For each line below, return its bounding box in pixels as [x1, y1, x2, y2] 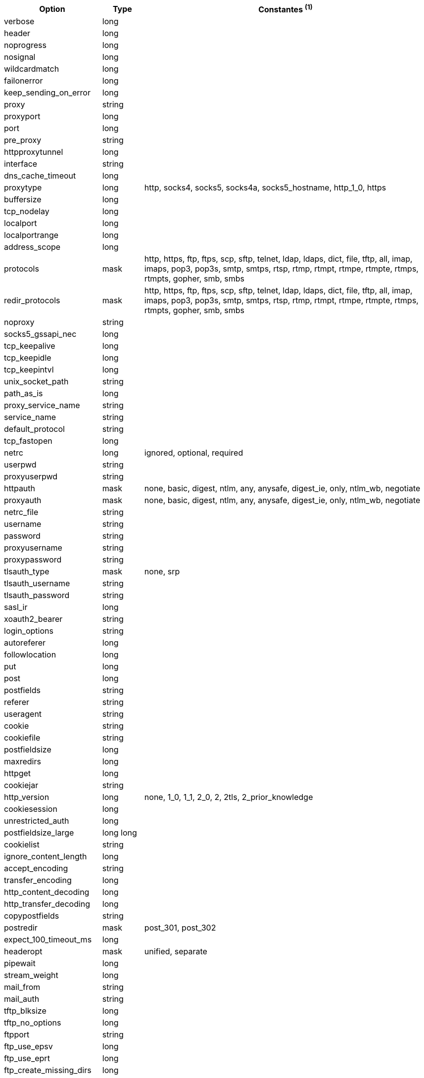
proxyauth [4, 495, 42, 506]
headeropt [4, 946, 43, 957]
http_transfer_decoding [4, 899, 91, 909]
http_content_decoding [4, 887, 90, 897]
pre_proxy [4, 135, 42, 145]
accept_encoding [4, 863, 68, 874]
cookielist [4, 840, 40, 850]
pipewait [4, 958, 36, 969]
